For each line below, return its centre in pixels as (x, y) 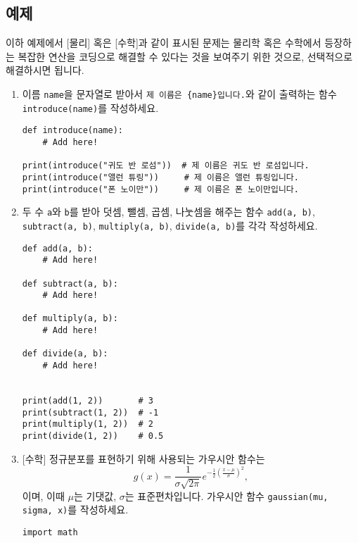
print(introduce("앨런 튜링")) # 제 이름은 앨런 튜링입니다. (160, 177)
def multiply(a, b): (70, 319)
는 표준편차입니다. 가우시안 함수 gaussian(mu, (226, 495)
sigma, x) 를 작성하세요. (75, 510)
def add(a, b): (58, 248)
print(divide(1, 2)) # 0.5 (93, 436)
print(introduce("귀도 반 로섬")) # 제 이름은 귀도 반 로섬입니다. (166, 166)
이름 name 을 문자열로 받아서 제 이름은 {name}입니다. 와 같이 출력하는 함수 (179, 93)
